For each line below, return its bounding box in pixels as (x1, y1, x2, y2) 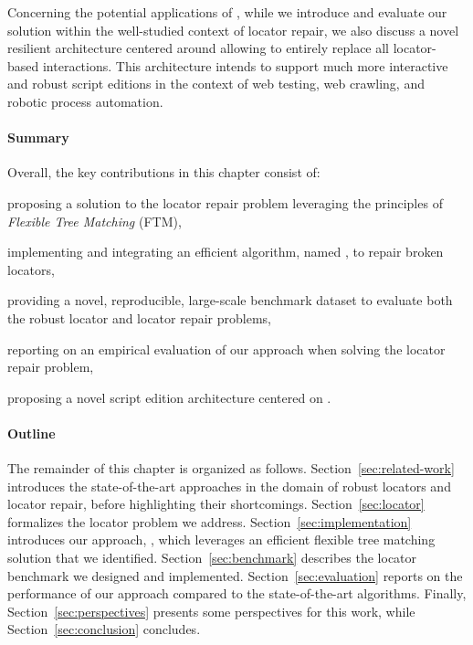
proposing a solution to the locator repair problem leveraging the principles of (7, 193, 443, 212)
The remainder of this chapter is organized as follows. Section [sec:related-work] (7, 459, 455, 478)
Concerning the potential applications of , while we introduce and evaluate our (7, 3, 447, 21)
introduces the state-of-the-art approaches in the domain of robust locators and (7, 476, 451, 495)
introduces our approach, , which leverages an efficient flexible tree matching (7, 530, 436, 549)
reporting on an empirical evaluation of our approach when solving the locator (7, 339, 446, 358)
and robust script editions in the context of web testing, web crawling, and (7, 74, 425, 93)
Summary (7, 128, 69, 147)
